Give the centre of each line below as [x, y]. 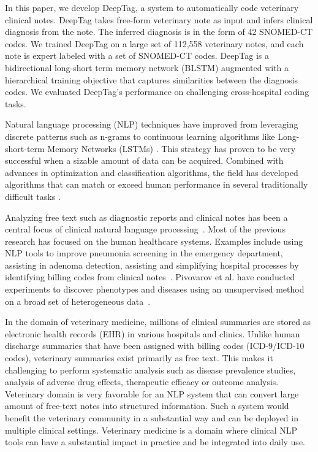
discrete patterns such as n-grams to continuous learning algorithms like [140, 136]
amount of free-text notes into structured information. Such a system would [147, 406]
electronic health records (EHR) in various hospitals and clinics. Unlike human [153, 333]
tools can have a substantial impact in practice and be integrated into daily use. [155, 442]
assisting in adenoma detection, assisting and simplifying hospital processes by [152, 265]
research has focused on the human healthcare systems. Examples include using [154, 241]
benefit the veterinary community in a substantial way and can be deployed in [152, 418]
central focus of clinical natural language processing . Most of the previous [145, 229]
